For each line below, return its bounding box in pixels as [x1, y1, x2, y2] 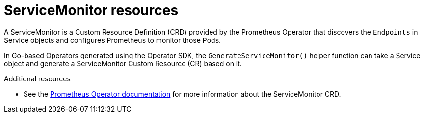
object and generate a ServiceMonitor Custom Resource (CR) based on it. [4, 59, 242, 68]
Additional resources [4, 74, 71, 83]
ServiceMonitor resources [4, 2, 179, 19]
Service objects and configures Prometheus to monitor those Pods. [4, 36, 221, 44]
